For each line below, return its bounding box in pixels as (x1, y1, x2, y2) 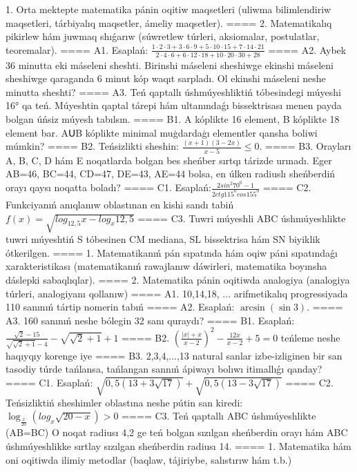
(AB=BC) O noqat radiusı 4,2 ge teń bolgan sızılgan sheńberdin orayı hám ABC (6, 425, 348, 440)
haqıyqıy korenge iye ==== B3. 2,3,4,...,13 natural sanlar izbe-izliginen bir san (6, 348, 342, 362)
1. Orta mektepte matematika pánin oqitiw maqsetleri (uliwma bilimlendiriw (6, 2, 331, 16)
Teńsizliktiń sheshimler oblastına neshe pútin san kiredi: (6, 395, 243, 409)
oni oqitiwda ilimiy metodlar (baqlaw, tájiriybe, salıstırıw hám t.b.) (6, 452, 292, 466)
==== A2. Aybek (268, 42, 347, 57)
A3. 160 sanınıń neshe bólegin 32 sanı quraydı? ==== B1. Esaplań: (6, 313, 295, 327)
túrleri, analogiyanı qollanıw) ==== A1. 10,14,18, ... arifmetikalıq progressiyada (6, 286, 348, 300)
